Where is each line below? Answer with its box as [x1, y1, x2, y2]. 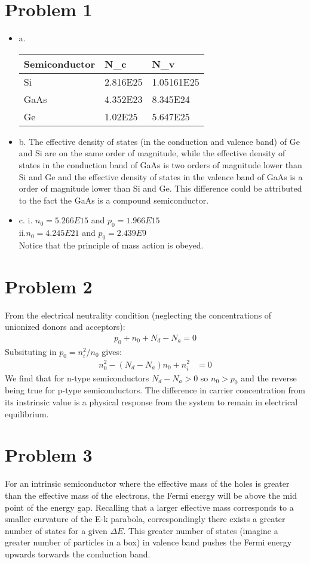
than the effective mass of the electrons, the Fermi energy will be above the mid [5, 489, 297, 501]
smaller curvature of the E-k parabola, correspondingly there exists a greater [5, 513, 286, 525]
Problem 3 [5, 442, 93, 467]
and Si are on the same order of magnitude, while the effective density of [19, 147, 286, 159]
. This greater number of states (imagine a [123, 524, 278, 536]
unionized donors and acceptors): [5, 320, 125, 333]
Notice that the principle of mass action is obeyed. [19, 238, 204, 251]
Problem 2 [5, 274, 93, 298]
